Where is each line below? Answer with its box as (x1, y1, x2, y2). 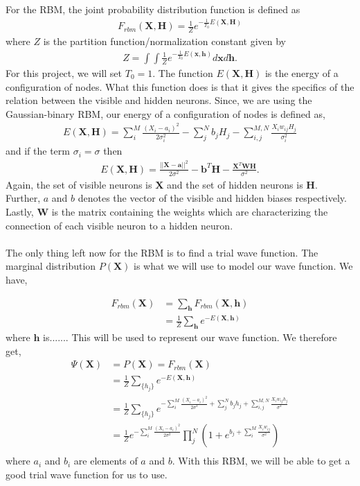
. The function (152, 65, 213, 80)
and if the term (6, 144, 70, 158)
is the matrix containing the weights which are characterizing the (51, 204, 328, 218)
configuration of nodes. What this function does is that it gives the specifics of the (6, 79, 354, 94)
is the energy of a (264, 65, 339, 80)
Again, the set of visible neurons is (6, 177, 152, 191)
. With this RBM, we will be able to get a (172, 453, 350, 468)
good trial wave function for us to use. (6, 467, 168, 481)
